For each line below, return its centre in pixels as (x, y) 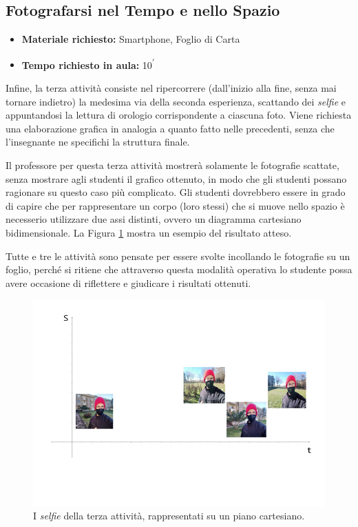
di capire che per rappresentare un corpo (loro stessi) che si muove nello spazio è (175, 205)
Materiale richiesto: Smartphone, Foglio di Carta (131, 39)
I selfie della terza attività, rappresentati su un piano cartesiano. (169, 516)
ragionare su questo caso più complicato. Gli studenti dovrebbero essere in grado (176, 192)
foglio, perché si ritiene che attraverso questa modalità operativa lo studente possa (179, 269)
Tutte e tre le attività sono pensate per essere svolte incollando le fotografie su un (178, 256)
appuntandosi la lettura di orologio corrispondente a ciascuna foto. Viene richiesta (179, 115)
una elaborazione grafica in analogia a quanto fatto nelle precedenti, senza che (170, 128)
